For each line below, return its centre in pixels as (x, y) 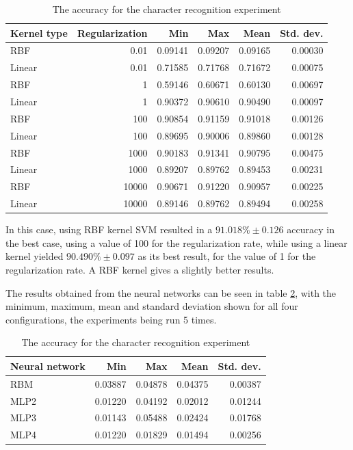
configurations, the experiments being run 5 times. (111, 319)
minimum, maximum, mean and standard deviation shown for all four (152, 306)
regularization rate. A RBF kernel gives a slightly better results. (140, 269)
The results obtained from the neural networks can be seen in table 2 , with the (171, 292)
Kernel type (39, 32)
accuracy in (311, 229)
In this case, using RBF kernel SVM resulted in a (109, 229)
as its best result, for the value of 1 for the (227, 256)
